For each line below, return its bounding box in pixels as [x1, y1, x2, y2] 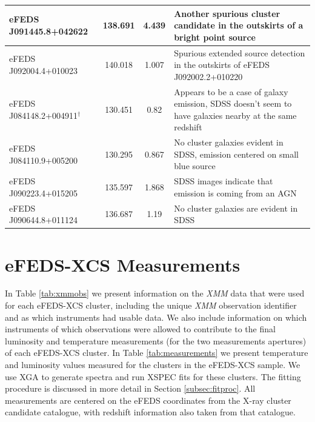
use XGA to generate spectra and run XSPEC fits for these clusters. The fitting [5, 370, 301, 383]
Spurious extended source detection [174, 46, 305, 59]
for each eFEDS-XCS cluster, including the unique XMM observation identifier [5, 299, 297, 312]
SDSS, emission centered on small [174, 147, 299, 160]
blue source [174, 159, 216, 172]
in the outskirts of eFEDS [174, 58, 270, 71]
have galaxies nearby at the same [174, 109, 297, 121]
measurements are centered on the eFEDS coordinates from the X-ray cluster [5, 394, 291, 406]
